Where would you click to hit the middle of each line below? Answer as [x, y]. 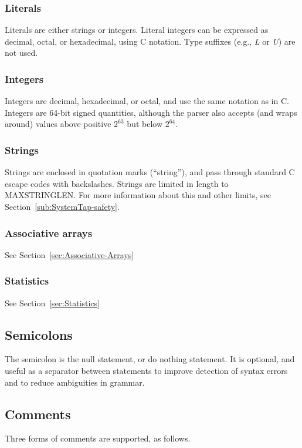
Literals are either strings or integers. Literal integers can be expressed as [137, 30]
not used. [21, 53]
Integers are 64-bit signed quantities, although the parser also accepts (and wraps [151, 112]
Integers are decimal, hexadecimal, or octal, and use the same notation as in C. [147, 101]
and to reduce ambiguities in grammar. [75, 382]
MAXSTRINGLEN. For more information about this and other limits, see [138, 195]
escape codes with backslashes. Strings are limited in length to [117, 183]
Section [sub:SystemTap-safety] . [62, 206]
